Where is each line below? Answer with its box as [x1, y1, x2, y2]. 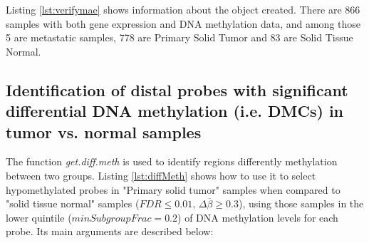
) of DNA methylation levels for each [177, 210, 338, 224]
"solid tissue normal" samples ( [6, 196, 140, 211]
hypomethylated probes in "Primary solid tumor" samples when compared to [6, 182, 341, 197]
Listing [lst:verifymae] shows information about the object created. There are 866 [6, 2, 360, 16]
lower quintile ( [6, 210, 72, 224]
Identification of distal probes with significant [6, 78, 348, 100]
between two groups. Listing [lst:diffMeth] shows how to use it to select [6, 167, 316, 182]
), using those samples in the [238, 196, 364, 211]
